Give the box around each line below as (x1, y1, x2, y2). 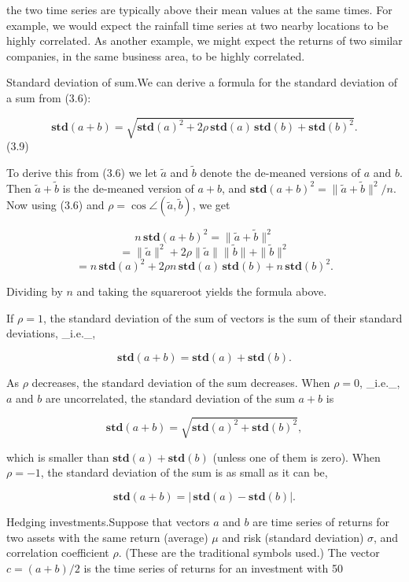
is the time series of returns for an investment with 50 (83, 559, 343, 576)
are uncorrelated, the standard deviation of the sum (45, 389, 295, 406)
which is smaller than (6, 448, 109, 465)
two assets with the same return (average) (6, 529, 208, 545)
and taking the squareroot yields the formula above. (76, 283, 327, 300)
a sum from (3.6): (6, 89, 91, 105)
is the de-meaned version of (62, 179, 194, 196)
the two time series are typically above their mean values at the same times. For (6, 2, 392, 17)
